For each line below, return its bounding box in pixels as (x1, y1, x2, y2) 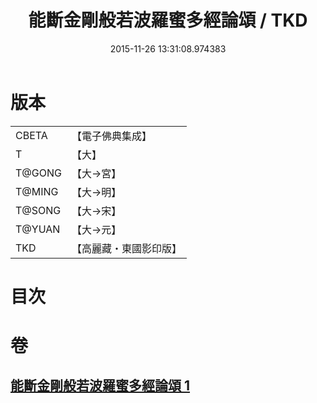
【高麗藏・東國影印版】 (71, 241, 182, 255)
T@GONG (15, 166, 62, 180)
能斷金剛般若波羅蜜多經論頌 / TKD (28, 9, 308, 32)
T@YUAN (15, 222, 61, 236)
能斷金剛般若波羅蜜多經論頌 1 (10, 377, 191, 395)
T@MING (15, 184, 59, 198)
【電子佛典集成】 (71, 129, 152, 143)
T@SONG (15, 203, 62, 217)
